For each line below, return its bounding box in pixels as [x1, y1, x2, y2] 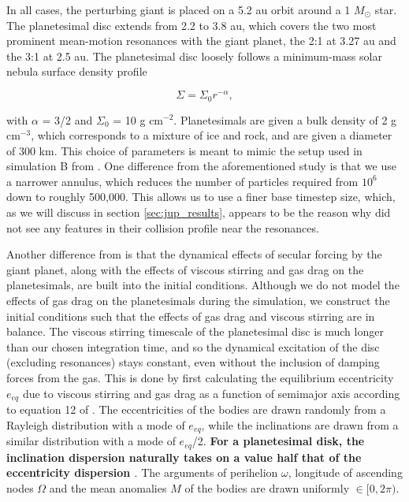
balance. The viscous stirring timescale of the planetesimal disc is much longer [6, 323, 384, 340]
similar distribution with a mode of [6, 433, 176, 449]
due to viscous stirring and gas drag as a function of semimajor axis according [22, 385, 400, 401]
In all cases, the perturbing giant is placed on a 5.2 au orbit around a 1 [6, 2, 351, 17]
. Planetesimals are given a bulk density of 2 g [173, 111, 397, 128]
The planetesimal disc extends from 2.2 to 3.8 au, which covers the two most [6, 17, 377, 33]
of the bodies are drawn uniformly [184, 479, 350, 496]
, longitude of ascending [288, 464, 403, 481]
